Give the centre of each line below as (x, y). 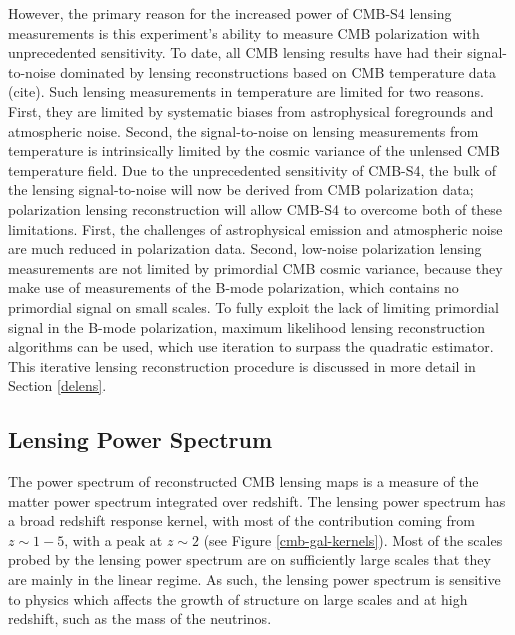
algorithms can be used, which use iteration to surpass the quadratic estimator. (251, 346)
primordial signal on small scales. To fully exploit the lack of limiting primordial (253, 306)
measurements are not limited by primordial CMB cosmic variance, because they (255, 267)
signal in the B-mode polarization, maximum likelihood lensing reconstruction (246, 326)
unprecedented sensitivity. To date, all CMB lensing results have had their (235, 52)
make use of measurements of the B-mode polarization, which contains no (233, 287)
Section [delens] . (57, 385)
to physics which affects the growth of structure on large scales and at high (238, 598)
